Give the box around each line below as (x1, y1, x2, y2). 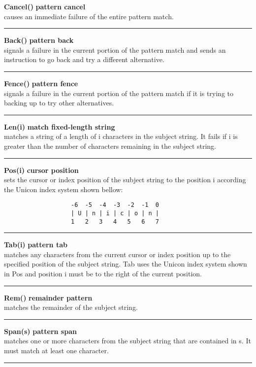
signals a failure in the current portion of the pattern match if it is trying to (4, 88, 234, 98)
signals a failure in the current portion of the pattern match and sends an (4, 44, 226, 55)
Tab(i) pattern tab (4, 239, 67, 250)
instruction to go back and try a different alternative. (4, 54, 164, 65)
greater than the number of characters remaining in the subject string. (4, 140, 217, 151)
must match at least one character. (4, 345, 109, 356)
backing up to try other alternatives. (4, 98, 114, 108)
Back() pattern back (4, 35, 74, 45)
